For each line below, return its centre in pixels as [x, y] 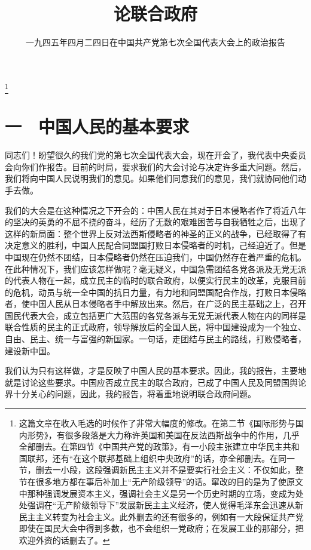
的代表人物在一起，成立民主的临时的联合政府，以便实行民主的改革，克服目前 [155, 280]
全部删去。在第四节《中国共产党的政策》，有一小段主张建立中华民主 [151, 446]
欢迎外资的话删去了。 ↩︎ [64, 540]
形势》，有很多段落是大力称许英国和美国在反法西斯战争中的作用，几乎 [163, 434]
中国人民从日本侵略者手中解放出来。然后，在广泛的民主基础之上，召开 [168, 304]
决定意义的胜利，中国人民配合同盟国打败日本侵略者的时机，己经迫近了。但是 [155, 245]
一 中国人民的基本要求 [97, 126]
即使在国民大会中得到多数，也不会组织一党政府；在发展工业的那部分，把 [161, 528]
